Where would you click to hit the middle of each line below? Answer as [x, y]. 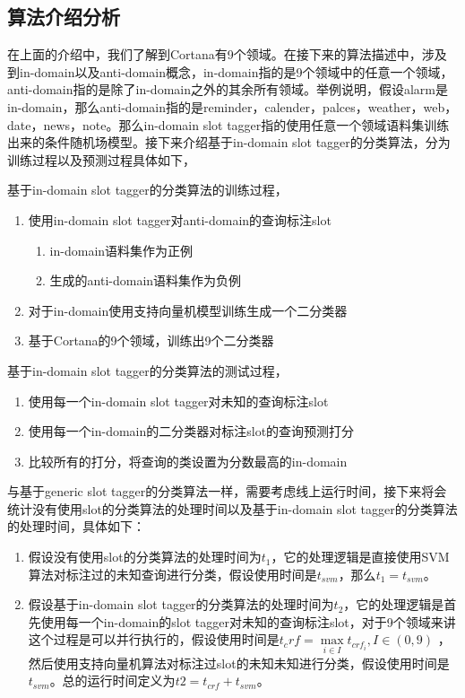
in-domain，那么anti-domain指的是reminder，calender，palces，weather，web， [232, 106]
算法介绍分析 [64, 17]
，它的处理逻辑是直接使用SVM [360, 557]
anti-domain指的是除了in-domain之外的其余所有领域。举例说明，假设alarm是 [228, 89]
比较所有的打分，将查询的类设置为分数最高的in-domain [188, 461]
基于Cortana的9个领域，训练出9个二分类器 [151, 340]
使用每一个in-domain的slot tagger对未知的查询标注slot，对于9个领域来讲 [248, 621]
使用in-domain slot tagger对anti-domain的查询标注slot [180, 219]
